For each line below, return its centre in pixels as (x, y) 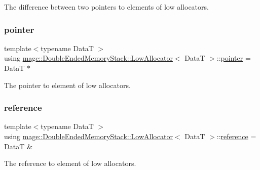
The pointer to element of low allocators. (67, 85)
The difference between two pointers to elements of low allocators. (106, 7)
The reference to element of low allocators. (70, 163)
